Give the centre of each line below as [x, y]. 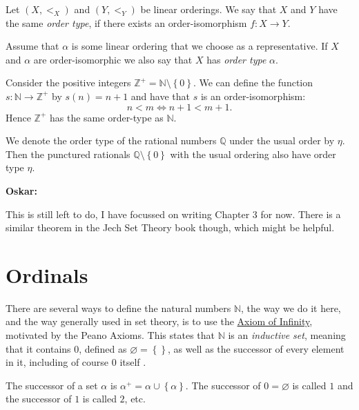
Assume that [32, 46]
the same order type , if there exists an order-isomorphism [126, 22]
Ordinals [47, 274]
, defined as [103, 348]
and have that [160, 96]
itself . [133, 362]
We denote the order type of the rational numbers [111, 140]
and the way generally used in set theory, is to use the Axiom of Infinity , [159, 321]
